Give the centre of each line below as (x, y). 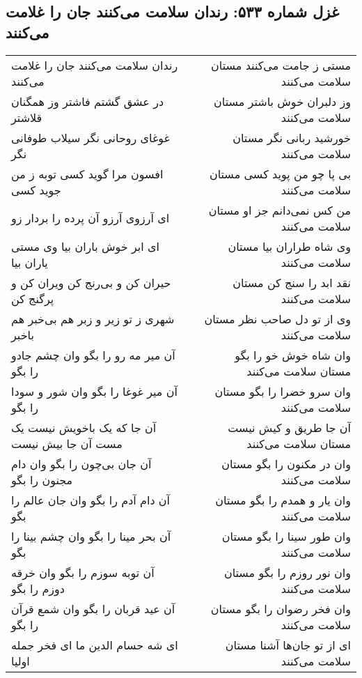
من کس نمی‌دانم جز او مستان (280, 210)
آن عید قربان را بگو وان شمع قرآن (93, 608)
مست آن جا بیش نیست (67, 443)
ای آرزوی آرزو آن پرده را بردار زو (90, 218)
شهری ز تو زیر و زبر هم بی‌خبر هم (93, 318)
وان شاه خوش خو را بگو (293, 355)
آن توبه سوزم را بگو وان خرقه (83, 572)
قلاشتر (27, 117)
